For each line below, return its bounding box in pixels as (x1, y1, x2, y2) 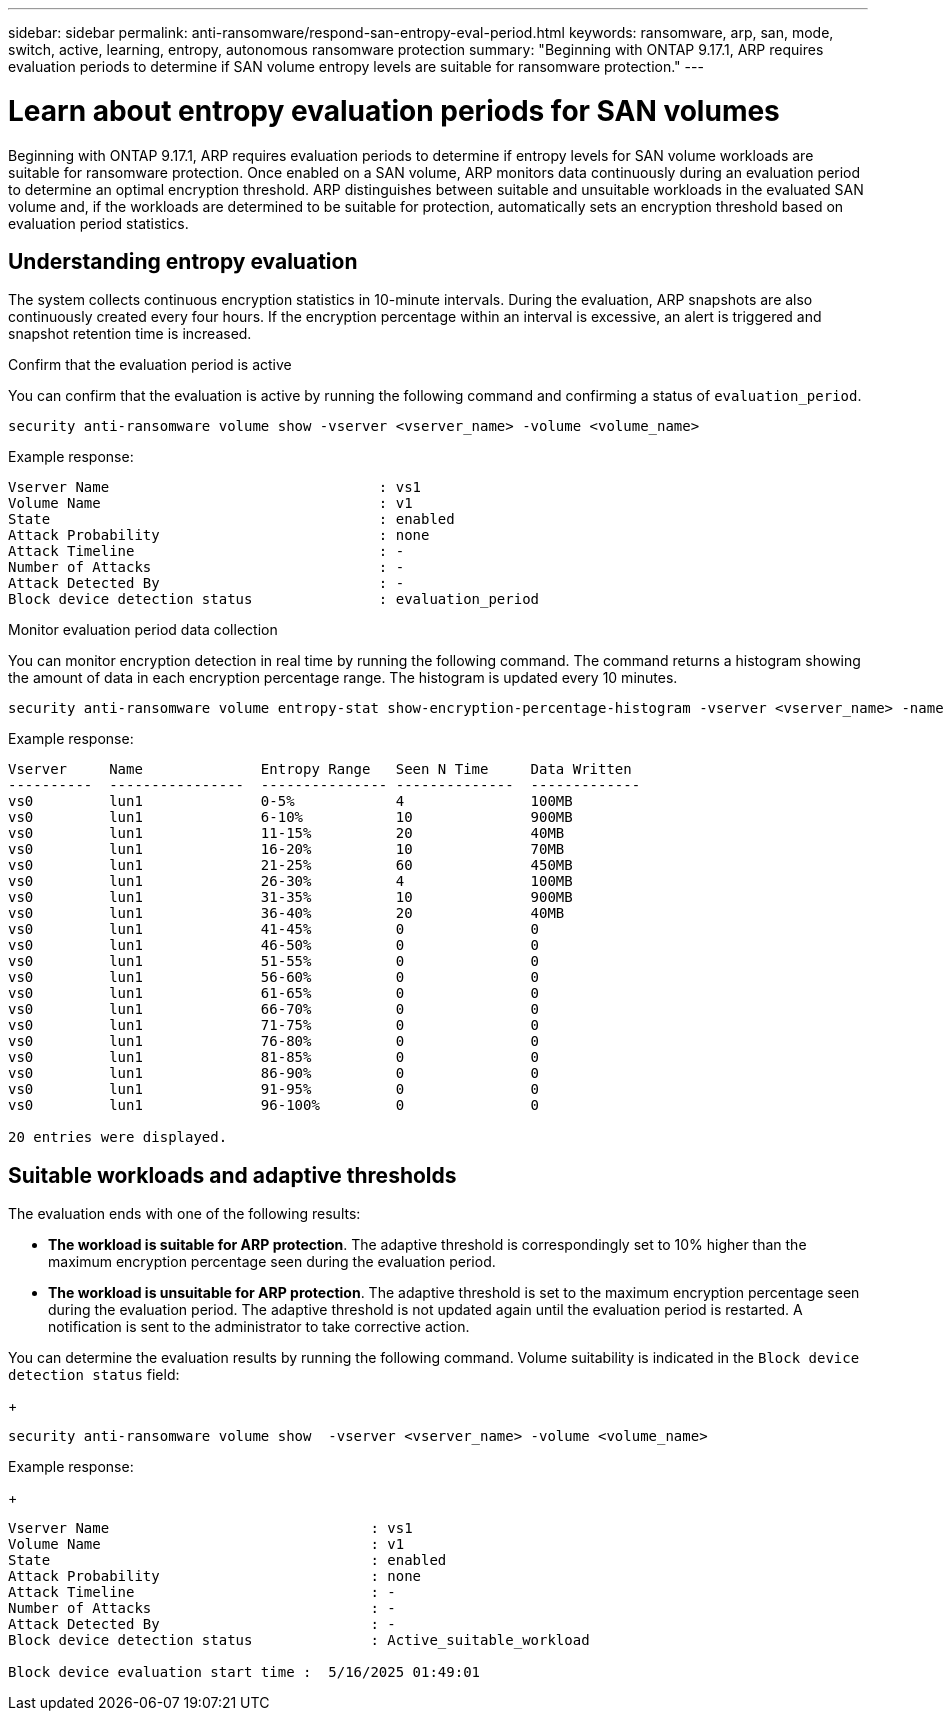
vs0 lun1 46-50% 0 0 (8, 937, 540, 954)
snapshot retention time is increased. (8, 325, 252, 343)
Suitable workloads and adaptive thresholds (8, 1162, 457, 1188)
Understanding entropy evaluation (8, 248, 358, 274)
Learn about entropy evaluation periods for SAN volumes (8, 93, 780, 128)
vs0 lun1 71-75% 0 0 (8, 1017, 540, 1034)
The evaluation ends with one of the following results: (8, 1205, 361, 1223)
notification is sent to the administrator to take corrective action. (48, 1318, 470, 1336)
